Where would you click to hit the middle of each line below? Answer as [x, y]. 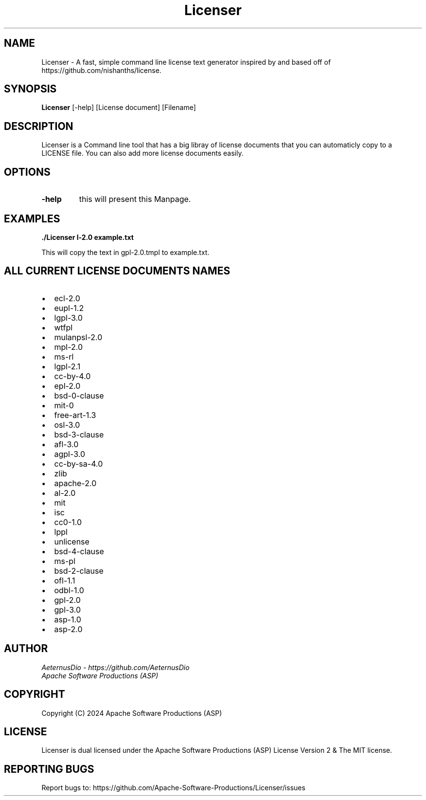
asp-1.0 [68, 619]
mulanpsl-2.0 [78, 337]
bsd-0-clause [79, 395]
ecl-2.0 [67, 298]
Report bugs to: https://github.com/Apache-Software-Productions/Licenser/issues [173, 788]
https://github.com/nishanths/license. [101, 70]
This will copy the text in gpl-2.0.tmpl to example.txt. [125, 252]
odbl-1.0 [69, 590]
